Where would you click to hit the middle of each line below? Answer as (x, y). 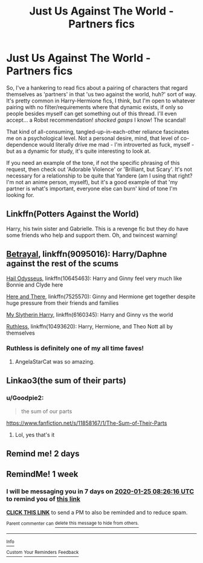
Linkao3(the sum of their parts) (66, 381)
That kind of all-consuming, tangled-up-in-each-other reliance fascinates (98, 132)
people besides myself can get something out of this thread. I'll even (92, 113)
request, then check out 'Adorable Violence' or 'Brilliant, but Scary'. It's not (99, 169)
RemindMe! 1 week (42, 474)
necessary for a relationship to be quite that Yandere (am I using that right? (99, 175)
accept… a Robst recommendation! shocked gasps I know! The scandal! (96, 120)
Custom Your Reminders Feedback (43, 553)
